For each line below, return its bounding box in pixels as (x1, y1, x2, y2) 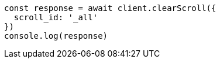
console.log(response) (4, 31, 108, 40)
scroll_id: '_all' (13, 13, 98, 22)
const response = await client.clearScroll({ (4, 3, 216, 13)
